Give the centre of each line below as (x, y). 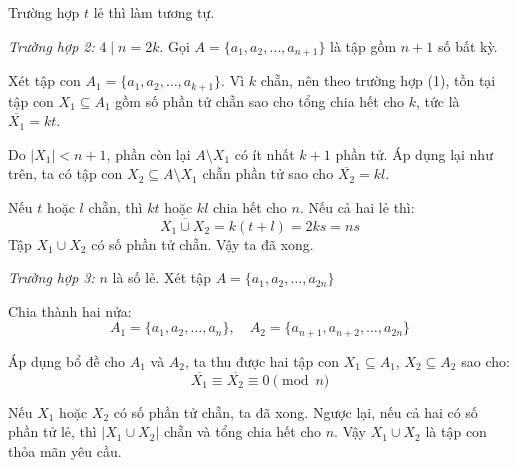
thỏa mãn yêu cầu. (65, 450)
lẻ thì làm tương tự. (154, 12)
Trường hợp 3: (51, 277)
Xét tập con (44, 80)
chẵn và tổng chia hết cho (242, 431)
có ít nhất (264, 153)
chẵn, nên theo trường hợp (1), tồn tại (378, 80)
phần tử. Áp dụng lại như (414, 153)
